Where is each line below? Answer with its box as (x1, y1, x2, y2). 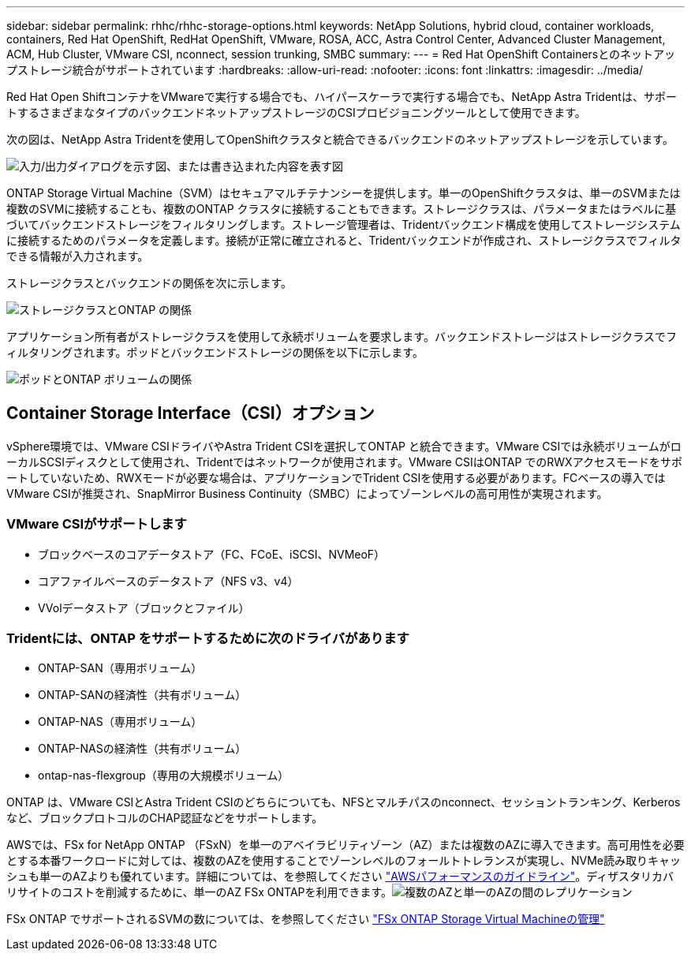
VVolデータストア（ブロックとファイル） (38, 600, 250, 615)
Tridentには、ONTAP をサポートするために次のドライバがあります (6, 630, 409, 646)
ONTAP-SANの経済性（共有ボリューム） (38, 688, 247, 702)
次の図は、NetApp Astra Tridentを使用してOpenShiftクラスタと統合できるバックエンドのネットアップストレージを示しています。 (6, 133, 674, 146)
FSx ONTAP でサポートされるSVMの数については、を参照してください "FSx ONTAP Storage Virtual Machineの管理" (6, 912, 605, 926)
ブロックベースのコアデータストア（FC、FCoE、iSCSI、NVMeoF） (38, 547, 386, 561)
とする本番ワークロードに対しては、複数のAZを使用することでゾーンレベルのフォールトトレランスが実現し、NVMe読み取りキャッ (6, 854, 681, 868)
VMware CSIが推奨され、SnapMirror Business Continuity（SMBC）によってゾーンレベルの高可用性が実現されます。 (6, 486, 608, 500)
